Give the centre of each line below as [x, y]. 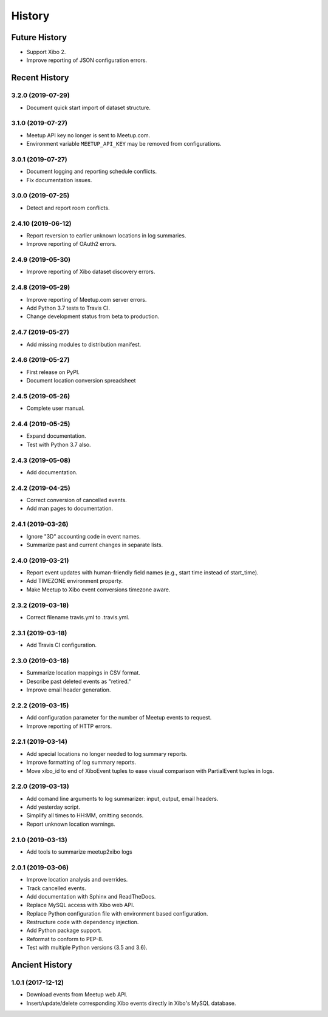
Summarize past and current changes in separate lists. [95, 545]
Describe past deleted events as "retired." [79, 681]
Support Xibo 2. [46, 52]
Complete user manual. [56, 408]
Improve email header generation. [69, 690]
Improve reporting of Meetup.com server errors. [87, 299]
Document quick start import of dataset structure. [89, 107]
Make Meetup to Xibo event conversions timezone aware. [98, 590]
